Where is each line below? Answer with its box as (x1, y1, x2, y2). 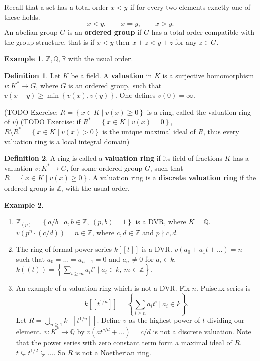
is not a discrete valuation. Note (153, 326, 251, 336)
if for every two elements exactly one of (129, 2, 251, 12)
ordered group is (4, 182, 54, 193)
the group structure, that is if (4, 36, 95, 47)
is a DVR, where (135, 216, 186, 227)
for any (175, 36, 197, 47)
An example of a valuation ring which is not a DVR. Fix (16, 283, 190, 293)
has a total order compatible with (151, 27, 255, 37)
